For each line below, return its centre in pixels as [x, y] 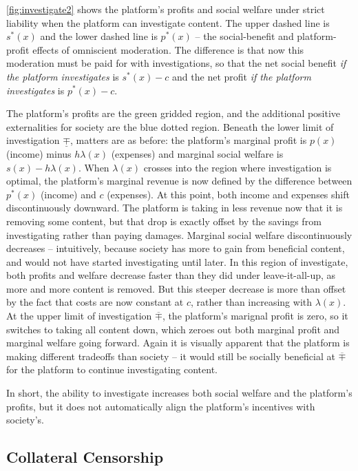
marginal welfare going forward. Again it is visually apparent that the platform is [178, 343]
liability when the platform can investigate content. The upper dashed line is [168, 22]
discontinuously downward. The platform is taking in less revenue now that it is [175, 208]
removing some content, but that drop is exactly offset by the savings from [164, 221]
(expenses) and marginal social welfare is [197, 153]
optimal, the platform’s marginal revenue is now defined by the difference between [179, 181]
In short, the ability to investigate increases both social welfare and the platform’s [179, 393]
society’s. [25, 420]
